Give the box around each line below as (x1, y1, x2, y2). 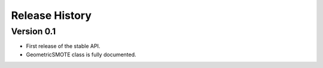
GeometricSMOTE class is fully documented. (26, 51, 137, 58)
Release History (11, 9, 92, 22)
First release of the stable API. (26, 43, 100, 50)
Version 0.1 (11, 26, 56, 37)
